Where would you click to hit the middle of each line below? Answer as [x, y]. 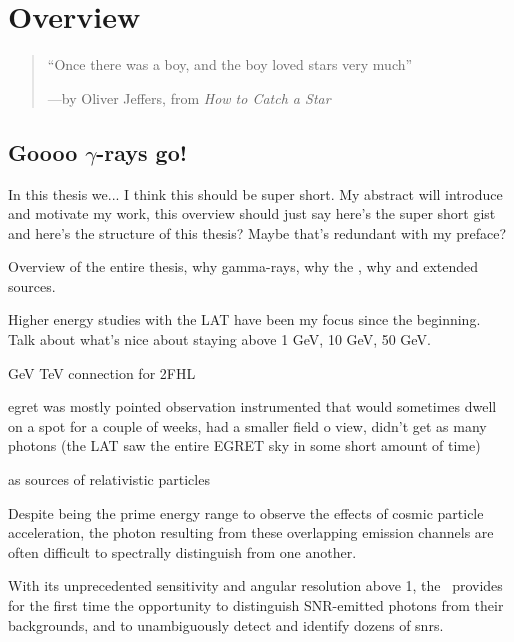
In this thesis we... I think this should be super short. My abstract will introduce [255, 193]
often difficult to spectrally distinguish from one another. [182, 551]
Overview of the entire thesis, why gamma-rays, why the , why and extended [243, 266]
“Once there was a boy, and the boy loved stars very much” [230, 64]
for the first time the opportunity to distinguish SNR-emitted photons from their [256, 605]
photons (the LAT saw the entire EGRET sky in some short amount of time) [244, 445]
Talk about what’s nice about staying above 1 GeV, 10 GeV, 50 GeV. [219, 339]
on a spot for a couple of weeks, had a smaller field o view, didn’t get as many [247, 425]
